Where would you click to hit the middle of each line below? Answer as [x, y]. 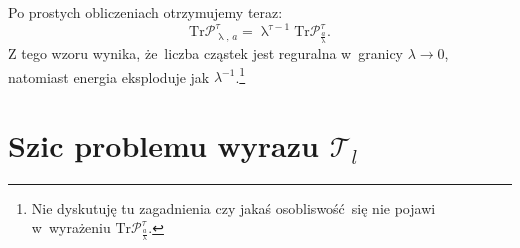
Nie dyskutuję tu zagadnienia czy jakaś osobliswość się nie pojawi [233, 207]
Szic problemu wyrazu [163, 144]
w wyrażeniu [71, 227]
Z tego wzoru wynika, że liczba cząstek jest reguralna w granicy [205, 52]
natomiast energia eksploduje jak [109, 76]
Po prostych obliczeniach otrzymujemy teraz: [145, 12]
